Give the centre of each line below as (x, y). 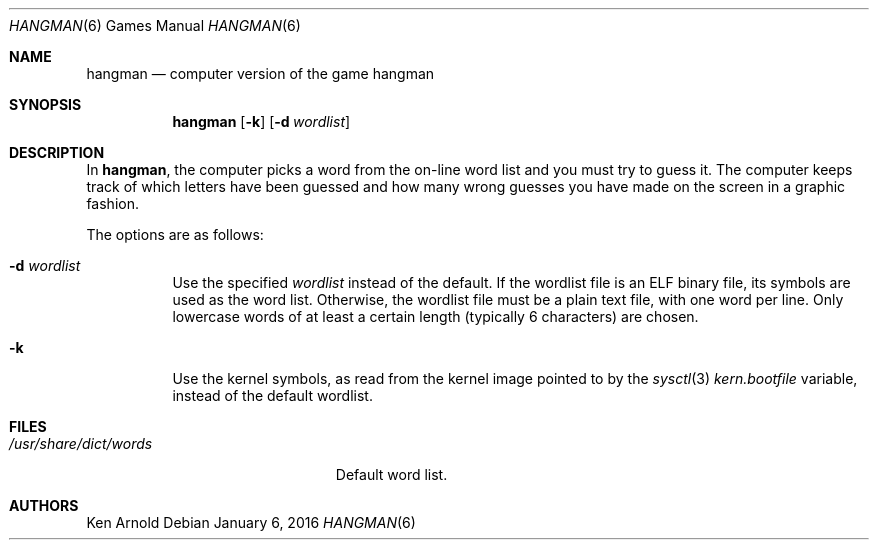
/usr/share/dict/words (81, 443)
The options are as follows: (175, 234)
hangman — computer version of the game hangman (260, 73)
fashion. (112, 203)
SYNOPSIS (45, 104)
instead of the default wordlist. (272, 395)
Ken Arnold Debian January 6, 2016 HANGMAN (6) (251, 522)
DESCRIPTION (57, 152)
